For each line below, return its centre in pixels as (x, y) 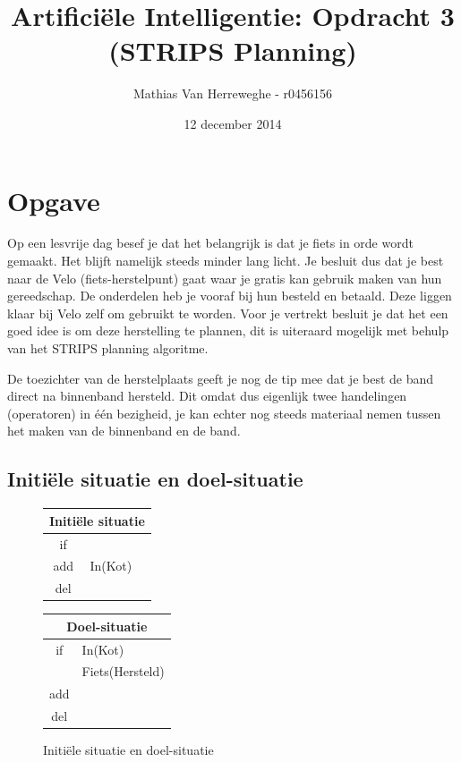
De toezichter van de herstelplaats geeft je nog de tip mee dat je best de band (221, 378)
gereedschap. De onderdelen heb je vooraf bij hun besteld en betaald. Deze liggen (230, 296)
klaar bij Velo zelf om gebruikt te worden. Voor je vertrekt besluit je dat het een (228, 313)
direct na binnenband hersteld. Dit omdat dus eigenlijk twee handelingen (207, 396)
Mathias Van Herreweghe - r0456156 (233, 93)
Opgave (54, 200)
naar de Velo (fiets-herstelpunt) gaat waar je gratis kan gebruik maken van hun (225, 278)
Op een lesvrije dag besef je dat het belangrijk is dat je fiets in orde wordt (210, 243)
